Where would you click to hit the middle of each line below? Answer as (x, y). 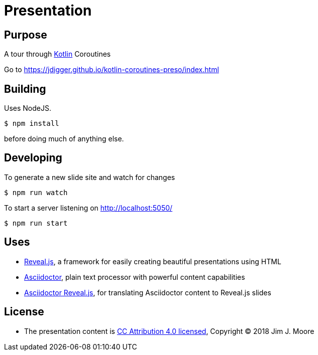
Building (25, 89)
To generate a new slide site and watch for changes (90, 177)
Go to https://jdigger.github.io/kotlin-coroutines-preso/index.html (112, 70)
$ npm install (32, 124)
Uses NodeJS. (28, 108)
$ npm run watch (36, 192)
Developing (33, 158)
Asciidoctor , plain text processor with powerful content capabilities (135, 277)
